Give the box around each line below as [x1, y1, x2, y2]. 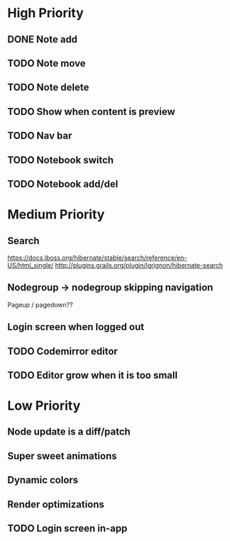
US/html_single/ [7, 261, 54, 269]
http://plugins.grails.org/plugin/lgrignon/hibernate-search [55, 261, 224, 269]
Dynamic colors [7, 474, 79, 486]
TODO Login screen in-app [7, 523, 128, 535]
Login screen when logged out [7, 321, 144, 333]
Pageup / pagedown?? [7, 300, 73, 309]
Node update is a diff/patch [7, 426, 131, 438]
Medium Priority [7, 207, 105, 223]
